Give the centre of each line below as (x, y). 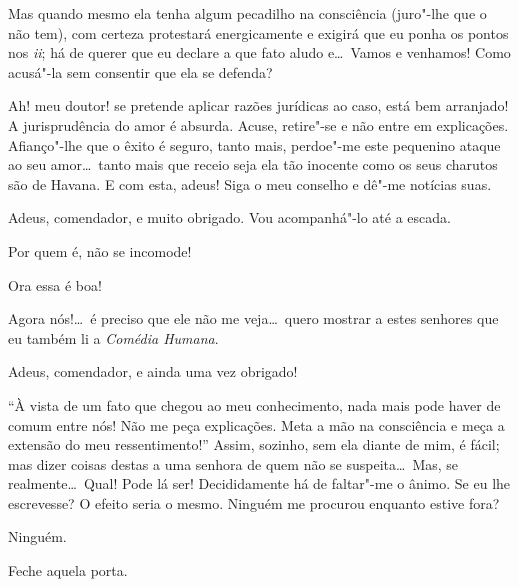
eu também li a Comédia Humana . (113, 337)
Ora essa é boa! (55, 284)
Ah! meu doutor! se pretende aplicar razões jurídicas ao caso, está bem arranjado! (258, 105)
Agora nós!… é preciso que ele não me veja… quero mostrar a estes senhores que (253, 318)
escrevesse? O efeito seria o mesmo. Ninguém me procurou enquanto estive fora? (254, 502)
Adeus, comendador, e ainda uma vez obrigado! (153, 371)
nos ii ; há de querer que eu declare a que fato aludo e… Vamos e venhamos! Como (259, 52)
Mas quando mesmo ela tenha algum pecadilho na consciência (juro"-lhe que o (247, 13)
